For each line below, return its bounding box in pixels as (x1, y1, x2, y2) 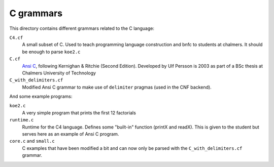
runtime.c (9, 117, 34, 123)
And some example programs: (9, 94, 73, 100)
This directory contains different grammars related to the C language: (9, 25, 155, 31)
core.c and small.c (9, 138, 55, 144)
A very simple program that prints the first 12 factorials (22, 109, 136, 116)
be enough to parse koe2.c (22, 49, 81, 55)
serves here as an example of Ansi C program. (22, 131, 119, 137)
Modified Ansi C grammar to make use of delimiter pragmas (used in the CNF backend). (22, 84, 212, 90)
